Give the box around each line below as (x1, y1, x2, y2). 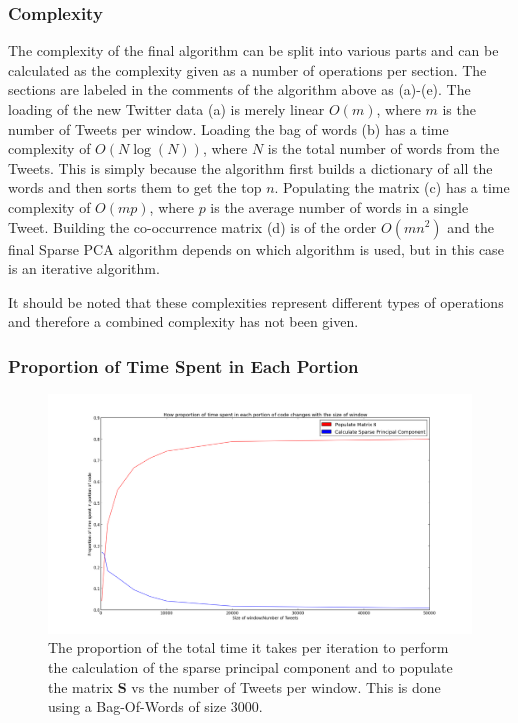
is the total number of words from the (267, 138, 500, 159)
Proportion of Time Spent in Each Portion (8, 353, 359, 378)
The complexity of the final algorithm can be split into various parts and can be (8, 40, 499, 61)
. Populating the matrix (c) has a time (274, 177, 510, 198)
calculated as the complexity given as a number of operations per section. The (8, 59, 487, 80)
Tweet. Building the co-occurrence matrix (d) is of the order (8, 216, 377, 237)
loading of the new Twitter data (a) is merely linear (8, 99, 325, 119)
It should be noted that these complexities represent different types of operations (8, 291, 504, 312)
